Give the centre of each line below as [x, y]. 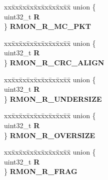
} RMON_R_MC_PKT [48, 26]
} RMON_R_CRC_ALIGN [54, 62]
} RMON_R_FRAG [41, 171]
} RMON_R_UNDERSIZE [53, 98]
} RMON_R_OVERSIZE [50, 135]
